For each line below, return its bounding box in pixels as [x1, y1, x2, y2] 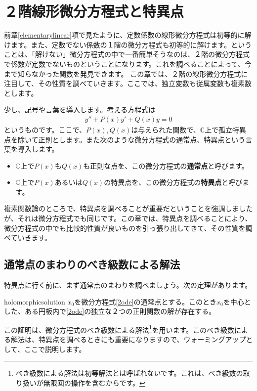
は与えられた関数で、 [131, 124, 200, 134]
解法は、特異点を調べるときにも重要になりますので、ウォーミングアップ [10, 334, 246, 345]
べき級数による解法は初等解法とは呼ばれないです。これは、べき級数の [15, 368, 243, 378]
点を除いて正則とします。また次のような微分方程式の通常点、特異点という [4, 134, 246, 144]
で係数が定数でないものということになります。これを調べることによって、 [4, 58, 245, 69]
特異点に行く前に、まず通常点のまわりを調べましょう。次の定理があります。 [4, 280, 252, 290]
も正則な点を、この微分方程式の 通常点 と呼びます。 [83, 160, 249, 171]
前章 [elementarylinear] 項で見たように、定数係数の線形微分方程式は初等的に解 [4, 30, 252, 40]
